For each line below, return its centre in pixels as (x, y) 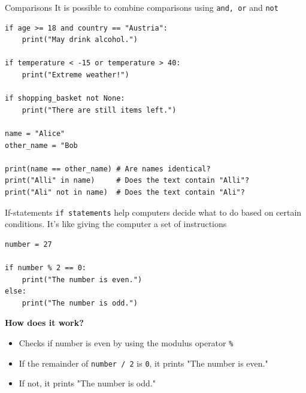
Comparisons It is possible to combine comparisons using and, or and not (142, 7)
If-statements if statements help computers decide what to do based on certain (153, 212)
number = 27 (28, 244)
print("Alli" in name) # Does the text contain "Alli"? (127, 181)
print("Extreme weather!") (75, 75)
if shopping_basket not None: (65, 99)
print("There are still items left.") (99, 110)
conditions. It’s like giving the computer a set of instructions (116, 224)
